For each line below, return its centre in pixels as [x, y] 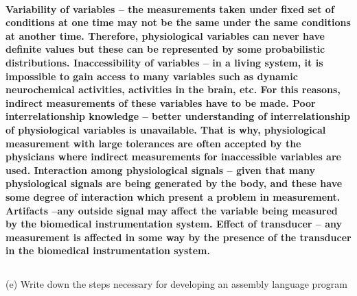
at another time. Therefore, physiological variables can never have [165, 35]
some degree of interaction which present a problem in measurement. [173, 196]
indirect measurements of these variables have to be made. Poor [161, 102]
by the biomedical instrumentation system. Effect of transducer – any [174, 224]
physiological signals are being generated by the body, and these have [174, 183]
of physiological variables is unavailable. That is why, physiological [166, 129]
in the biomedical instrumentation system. [108, 250]
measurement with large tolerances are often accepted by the [153, 143]
